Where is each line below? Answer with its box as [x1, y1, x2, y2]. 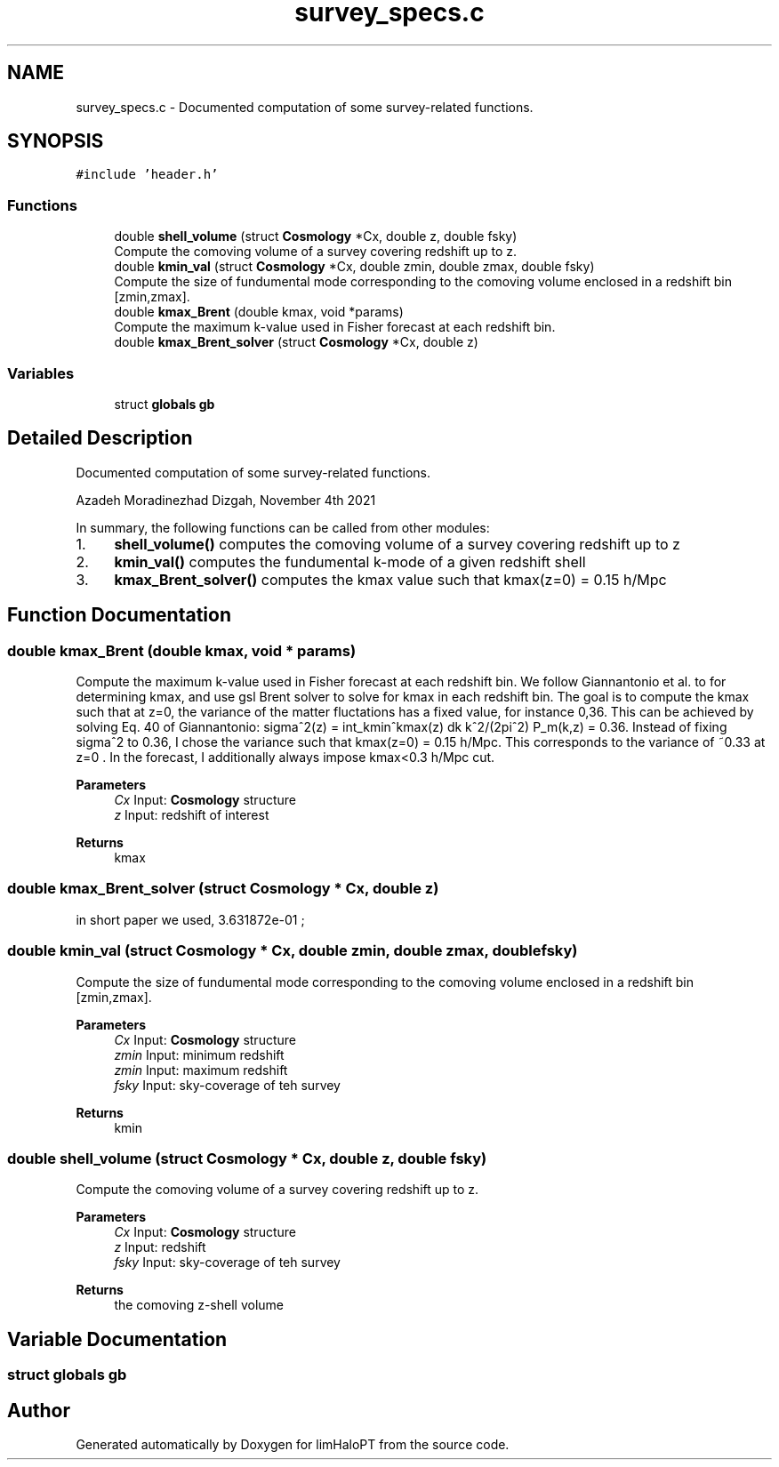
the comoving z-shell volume [114, 1297, 284, 1313]
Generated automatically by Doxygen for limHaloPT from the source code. [76, 1436, 510, 1452]
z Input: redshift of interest [114, 807, 269, 822]
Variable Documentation [7, 1327, 228, 1351]
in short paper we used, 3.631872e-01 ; [76, 911, 305, 927]
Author [7, 1399, 70, 1422]
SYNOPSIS [7, 130, 104, 153]
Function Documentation [7, 604, 231, 627]
